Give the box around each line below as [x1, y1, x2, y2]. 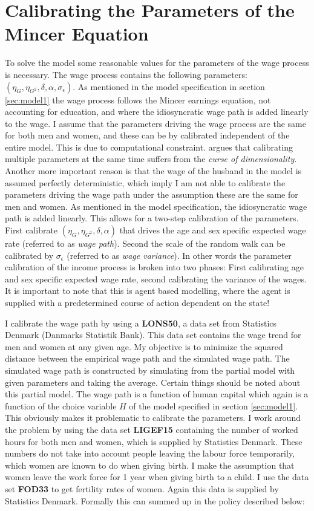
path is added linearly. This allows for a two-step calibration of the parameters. [5, 212, 299, 224]
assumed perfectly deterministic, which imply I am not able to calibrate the [5, 176, 286, 189]
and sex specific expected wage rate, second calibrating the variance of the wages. [5, 272, 307, 285]
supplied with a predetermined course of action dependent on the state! [5, 296, 270, 308]
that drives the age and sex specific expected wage [119, 224, 306, 236]
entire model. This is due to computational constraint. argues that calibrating [5, 140, 293, 153]
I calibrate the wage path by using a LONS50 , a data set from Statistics [5, 316, 277, 329]
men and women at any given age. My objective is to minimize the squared [5, 340, 283, 353]
